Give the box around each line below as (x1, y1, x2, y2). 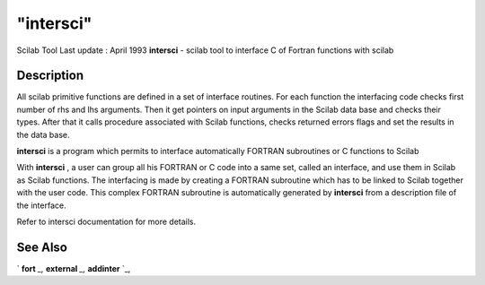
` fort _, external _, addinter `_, (16, 263, 131, 273)
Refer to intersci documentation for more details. (16, 216, 197, 227)
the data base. (16, 129, 70, 140)
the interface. (16, 200, 66, 211)
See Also (16, 239, 67, 255)
